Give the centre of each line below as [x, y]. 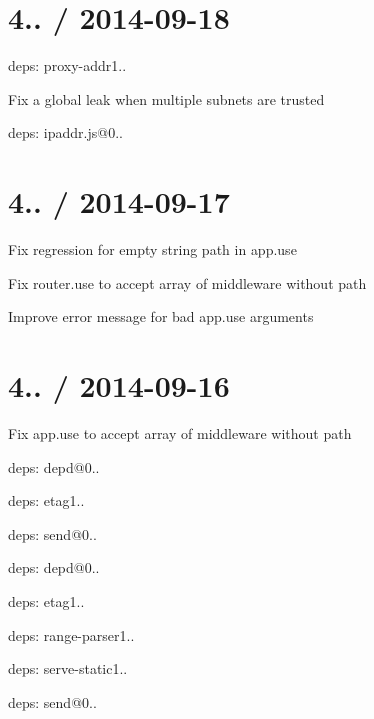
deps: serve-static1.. [68, 668]
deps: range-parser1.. [71, 634]
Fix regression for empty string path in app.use [152, 249]
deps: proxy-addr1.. [67, 65]
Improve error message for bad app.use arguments [161, 316]
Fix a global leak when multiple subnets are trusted [166, 98]
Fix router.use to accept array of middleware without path [187, 282]
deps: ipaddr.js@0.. [65, 132]
